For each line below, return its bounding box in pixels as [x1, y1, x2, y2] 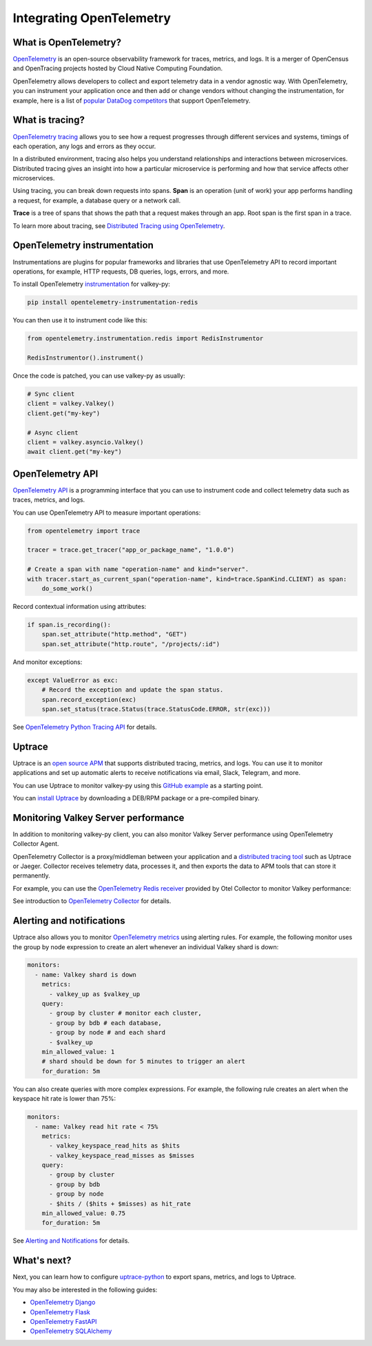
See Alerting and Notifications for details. [12, 1236, 130, 1245]
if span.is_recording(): [27, 621, 112, 628]
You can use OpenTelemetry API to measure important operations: [12, 508, 201, 517]
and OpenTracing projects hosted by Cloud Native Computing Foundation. [12, 64, 223, 72]
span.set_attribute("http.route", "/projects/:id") [41, 640, 220, 648]
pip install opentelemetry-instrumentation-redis [27, 298, 198, 307]
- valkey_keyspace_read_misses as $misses [49, 1151, 195, 1159]
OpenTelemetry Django [30, 1298, 96, 1307]
